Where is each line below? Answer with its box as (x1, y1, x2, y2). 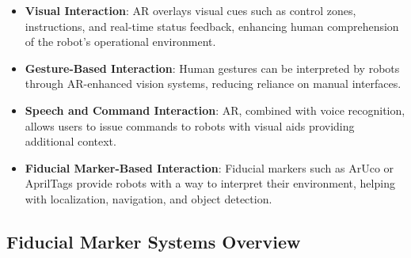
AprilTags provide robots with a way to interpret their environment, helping (25, 175, 395, 192)
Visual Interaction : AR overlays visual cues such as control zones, (25, 2, 356, 18)
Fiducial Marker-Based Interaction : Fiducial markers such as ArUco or (25, 159, 394, 176)
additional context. (25, 133, 116, 150)
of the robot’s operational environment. (25, 33, 216, 50)
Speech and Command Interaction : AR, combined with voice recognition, (25, 101, 405, 118)
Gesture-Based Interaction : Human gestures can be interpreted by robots (25, 59, 400, 76)
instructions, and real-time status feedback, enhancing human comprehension (25, 17, 399, 34)
